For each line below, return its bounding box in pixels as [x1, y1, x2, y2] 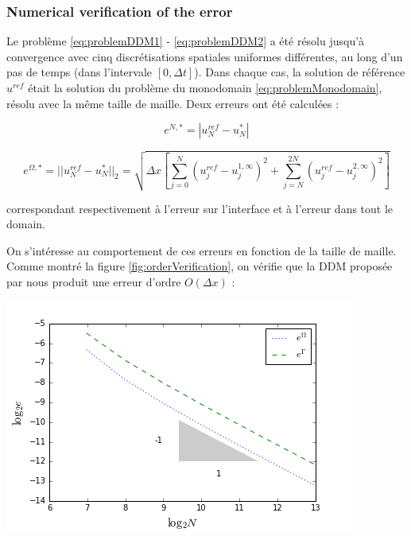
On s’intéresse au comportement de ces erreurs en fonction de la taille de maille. [6, 242, 397, 258]
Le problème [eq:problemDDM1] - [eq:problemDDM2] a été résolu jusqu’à [6, 33, 365, 49]
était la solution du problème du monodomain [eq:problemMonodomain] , [28, 80, 382, 95]
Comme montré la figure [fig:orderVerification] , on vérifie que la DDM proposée [6, 258, 393, 274]
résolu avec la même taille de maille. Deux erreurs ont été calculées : [6, 95, 339, 111]
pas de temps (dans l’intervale [6, 64, 153, 80]
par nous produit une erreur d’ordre [6, 273, 181, 289]
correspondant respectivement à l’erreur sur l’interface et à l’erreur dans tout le [6, 200, 394, 216]
